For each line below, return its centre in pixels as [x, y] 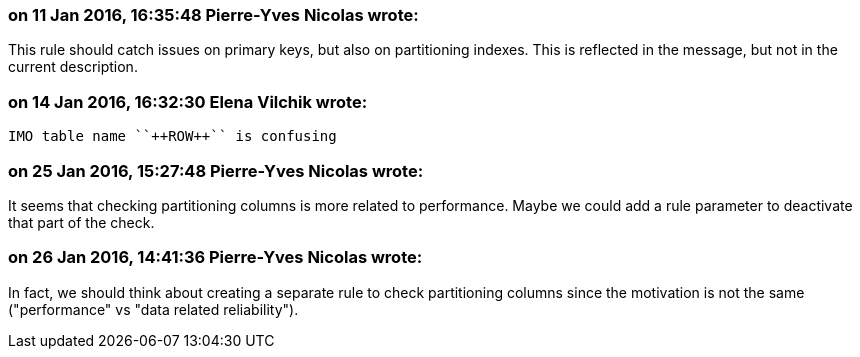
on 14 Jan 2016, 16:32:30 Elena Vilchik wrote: [188, 101]
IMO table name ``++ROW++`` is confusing [172, 136]
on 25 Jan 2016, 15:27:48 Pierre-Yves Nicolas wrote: [216, 170]
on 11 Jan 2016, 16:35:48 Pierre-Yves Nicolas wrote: [213, 15]
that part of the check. [81, 222]
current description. [73, 67]
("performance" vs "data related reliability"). [153, 309]
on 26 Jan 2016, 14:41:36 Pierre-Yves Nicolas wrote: [215, 257]
